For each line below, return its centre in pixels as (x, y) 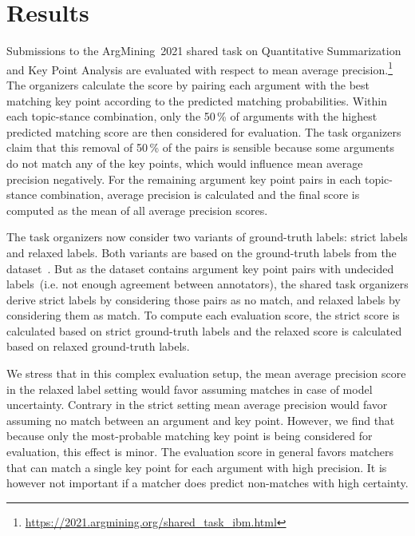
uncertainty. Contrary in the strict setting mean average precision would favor (197, 405)
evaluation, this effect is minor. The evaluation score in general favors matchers (200, 452)
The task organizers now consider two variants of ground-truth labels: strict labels (207, 237)
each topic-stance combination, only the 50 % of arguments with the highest (192, 116)
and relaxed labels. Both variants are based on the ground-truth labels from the (202, 252)
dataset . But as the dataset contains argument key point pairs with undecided (200, 268)
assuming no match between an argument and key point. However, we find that (201, 420)
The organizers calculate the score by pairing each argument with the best (188, 84)
